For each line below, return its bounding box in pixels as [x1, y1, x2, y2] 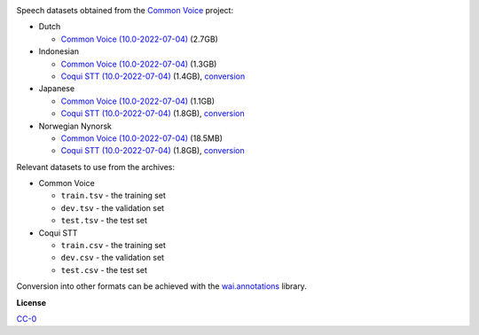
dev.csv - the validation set [60, 253, 164, 263]
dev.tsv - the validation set [60, 202, 164, 213]
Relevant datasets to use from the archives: [16, 161, 176, 172]
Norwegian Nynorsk [38, 121, 113, 131]
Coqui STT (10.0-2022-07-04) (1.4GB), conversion [60, 71, 246, 82]
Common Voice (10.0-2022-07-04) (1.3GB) [60, 58, 217, 69]
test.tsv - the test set [60, 215, 148, 226]
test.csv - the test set [60, 264, 148, 275]
